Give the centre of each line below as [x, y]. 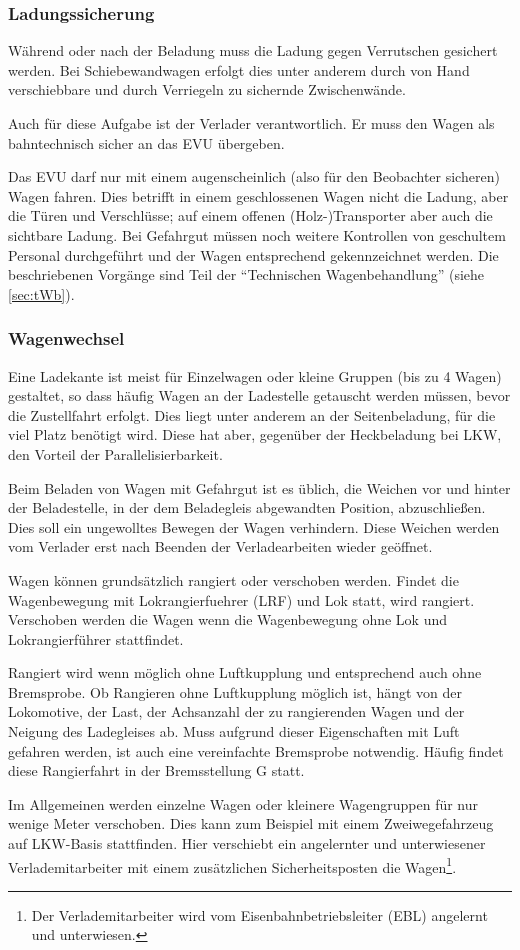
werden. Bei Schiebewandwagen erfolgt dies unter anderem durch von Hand [239, 69]
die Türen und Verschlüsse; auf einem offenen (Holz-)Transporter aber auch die [250, 215]
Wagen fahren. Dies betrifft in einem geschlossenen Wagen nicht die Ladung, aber [258, 195]
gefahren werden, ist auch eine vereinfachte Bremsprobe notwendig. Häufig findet [256, 750]
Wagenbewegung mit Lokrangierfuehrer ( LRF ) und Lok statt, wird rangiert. [241, 599]
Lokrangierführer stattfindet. [96, 638]
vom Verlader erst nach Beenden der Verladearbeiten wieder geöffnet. [220, 546]
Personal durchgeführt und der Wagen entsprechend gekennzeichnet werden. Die [253, 254]
